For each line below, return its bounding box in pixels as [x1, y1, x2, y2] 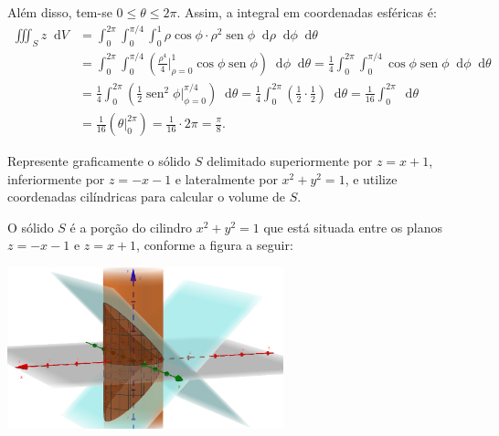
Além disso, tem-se [7, 3, 112, 21]
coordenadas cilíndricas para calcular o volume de [7, 187, 286, 206]
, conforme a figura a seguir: [136, 235, 293, 254]
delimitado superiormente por [207, 151, 373, 171]
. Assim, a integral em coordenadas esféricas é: [176, 3, 437, 21]
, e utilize [345, 169, 398, 188]
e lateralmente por [175, 169, 278, 188]
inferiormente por [7, 169, 105, 188]
